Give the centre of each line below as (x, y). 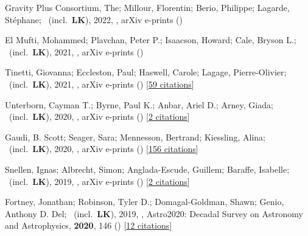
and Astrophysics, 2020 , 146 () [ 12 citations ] (89, 225)
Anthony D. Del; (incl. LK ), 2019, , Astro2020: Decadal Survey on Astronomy (154, 213)
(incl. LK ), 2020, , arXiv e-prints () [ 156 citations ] (103, 149)
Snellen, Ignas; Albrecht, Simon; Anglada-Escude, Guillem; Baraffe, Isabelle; (147, 169)
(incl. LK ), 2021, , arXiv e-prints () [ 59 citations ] (101, 84)
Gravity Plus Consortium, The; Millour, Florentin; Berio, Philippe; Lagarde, (147, 7)
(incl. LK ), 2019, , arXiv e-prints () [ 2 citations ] (99, 181)
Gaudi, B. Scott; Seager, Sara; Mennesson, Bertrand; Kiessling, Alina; (135, 137)
